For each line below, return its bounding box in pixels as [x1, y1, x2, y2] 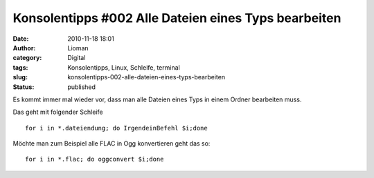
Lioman [67, 43, 89, 52]
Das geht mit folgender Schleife [12, 108, 103, 117]
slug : [12, 73, 28, 81]
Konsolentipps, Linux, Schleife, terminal [67, 63, 180, 72]
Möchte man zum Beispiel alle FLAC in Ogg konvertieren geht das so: [12, 139, 211, 148]
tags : [12, 63, 28, 72]
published [67, 83, 96, 91]
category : [12, 54, 42, 62]
